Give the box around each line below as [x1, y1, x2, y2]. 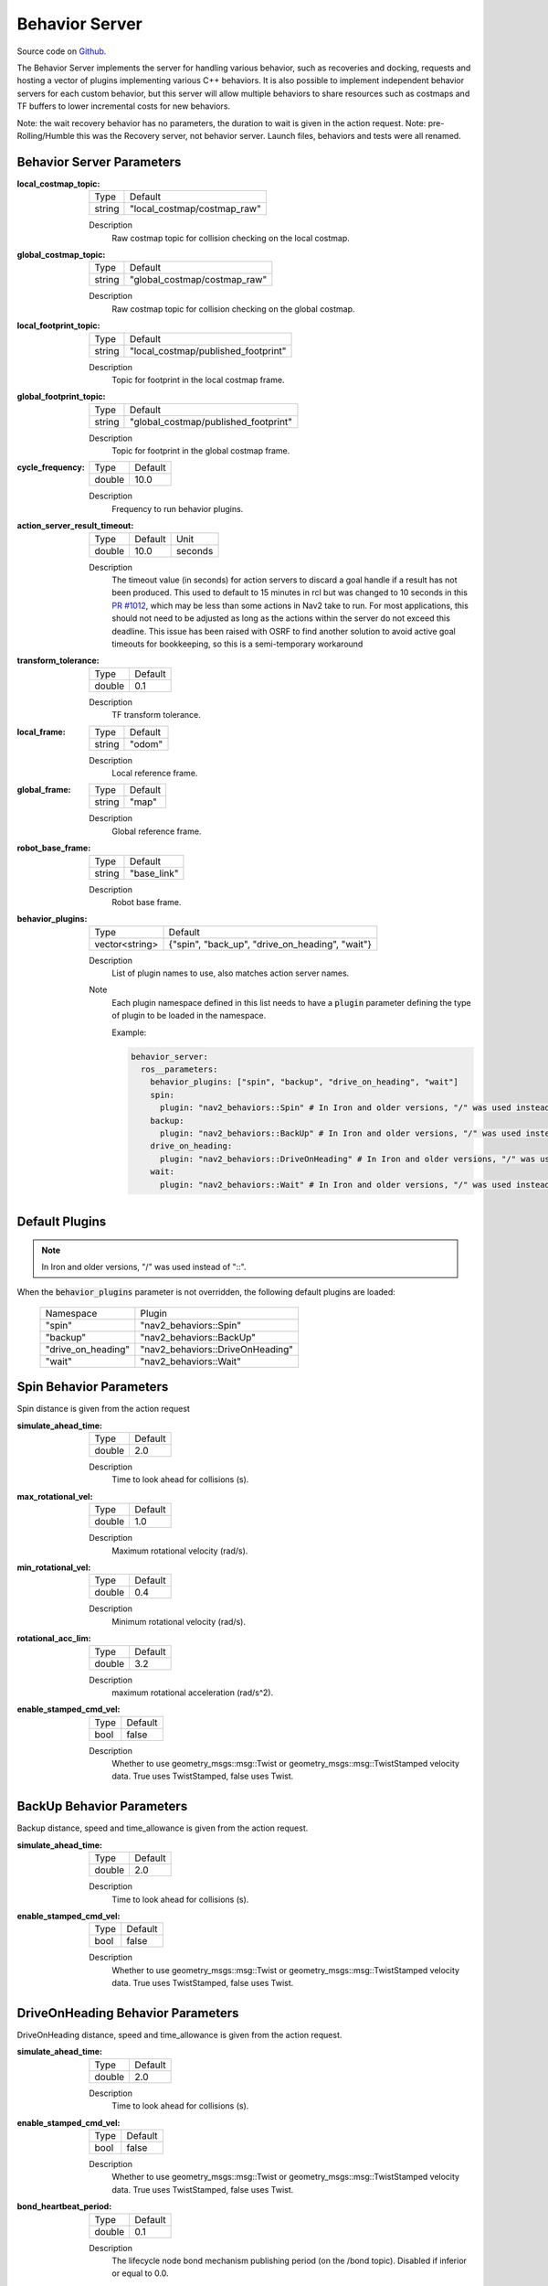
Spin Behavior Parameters [16, 1379, 169, 1394]
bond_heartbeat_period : [16, 2201, 112, 2212]
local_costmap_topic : [16, 178, 100, 189]
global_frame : [16, 785, 72, 796]
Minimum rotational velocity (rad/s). [111, 1616, 247, 1627]
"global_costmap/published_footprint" [129, 415, 292, 428]
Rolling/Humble [16, 130, 75, 141]
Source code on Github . [16, 46, 107, 57]
